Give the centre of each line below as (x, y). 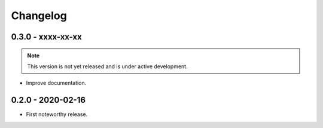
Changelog (39, 16)
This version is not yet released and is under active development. (107, 66)
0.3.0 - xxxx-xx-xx (46, 37)
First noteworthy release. (57, 114)
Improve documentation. (56, 83)
